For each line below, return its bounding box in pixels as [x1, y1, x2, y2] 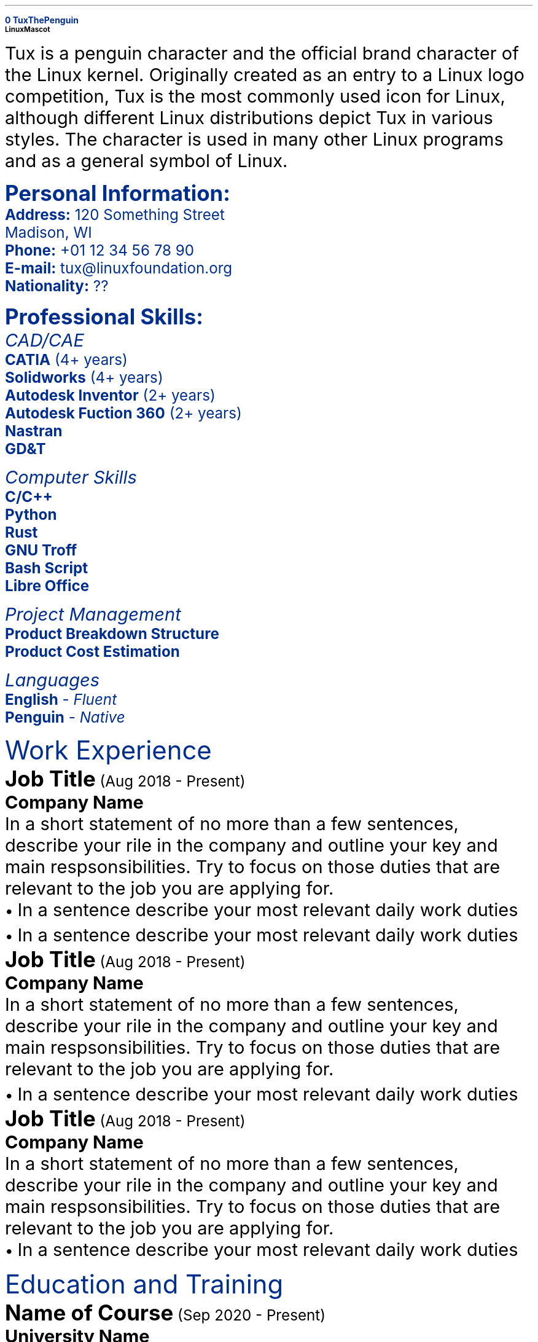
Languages [5, 669, 99, 691]
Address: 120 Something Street [5, 206, 225, 224]
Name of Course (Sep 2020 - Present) [5, 1300, 326, 1325]
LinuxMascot [5, 25, 50, 34]
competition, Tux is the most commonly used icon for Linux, [5, 85, 505, 107]
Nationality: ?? [5, 277, 109, 295]
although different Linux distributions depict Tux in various [5, 107, 493, 128]
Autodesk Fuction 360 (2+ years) [5, 404, 242, 422]
